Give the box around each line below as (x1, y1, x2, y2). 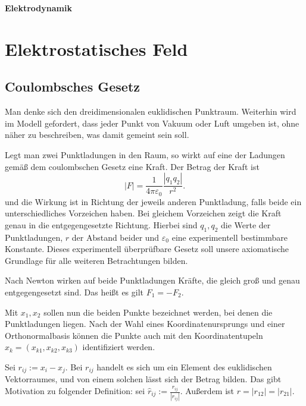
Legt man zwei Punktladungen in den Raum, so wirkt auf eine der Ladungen (5, 148, 285, 160)
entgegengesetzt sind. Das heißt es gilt (5, 285, 144, 298)
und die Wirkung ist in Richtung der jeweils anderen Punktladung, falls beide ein (5, 195, 302, 207)
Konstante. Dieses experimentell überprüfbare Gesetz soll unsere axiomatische (5, 243, 289, 255)
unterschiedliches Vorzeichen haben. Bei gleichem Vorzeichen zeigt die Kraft (5, 207, 282, 219)
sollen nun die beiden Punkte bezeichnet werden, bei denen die (43, 306, 273, 318)
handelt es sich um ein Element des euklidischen (96, 360, 272, 373)
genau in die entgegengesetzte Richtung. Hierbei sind (5, 218, 198, 231)
